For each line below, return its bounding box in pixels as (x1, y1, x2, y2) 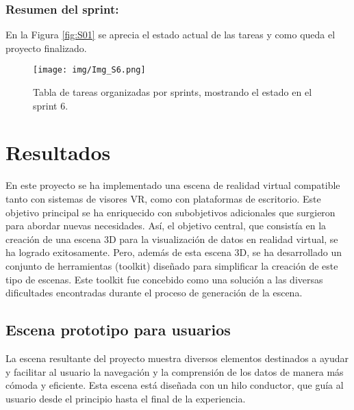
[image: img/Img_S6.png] (33, 65, 146, 75)
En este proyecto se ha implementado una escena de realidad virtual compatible (5, 178, 340, 192)
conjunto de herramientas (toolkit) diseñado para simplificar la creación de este (5, 258, 338, 272)
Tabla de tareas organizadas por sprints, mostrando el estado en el (33, 85, 312, 99)
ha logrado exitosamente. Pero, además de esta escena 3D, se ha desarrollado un (5, 245, 342, 259)
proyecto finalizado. (5, 40, 87, 55)
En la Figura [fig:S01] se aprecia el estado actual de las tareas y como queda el (5, 27, 336, 42)
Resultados (5, 138, 111, 166)
